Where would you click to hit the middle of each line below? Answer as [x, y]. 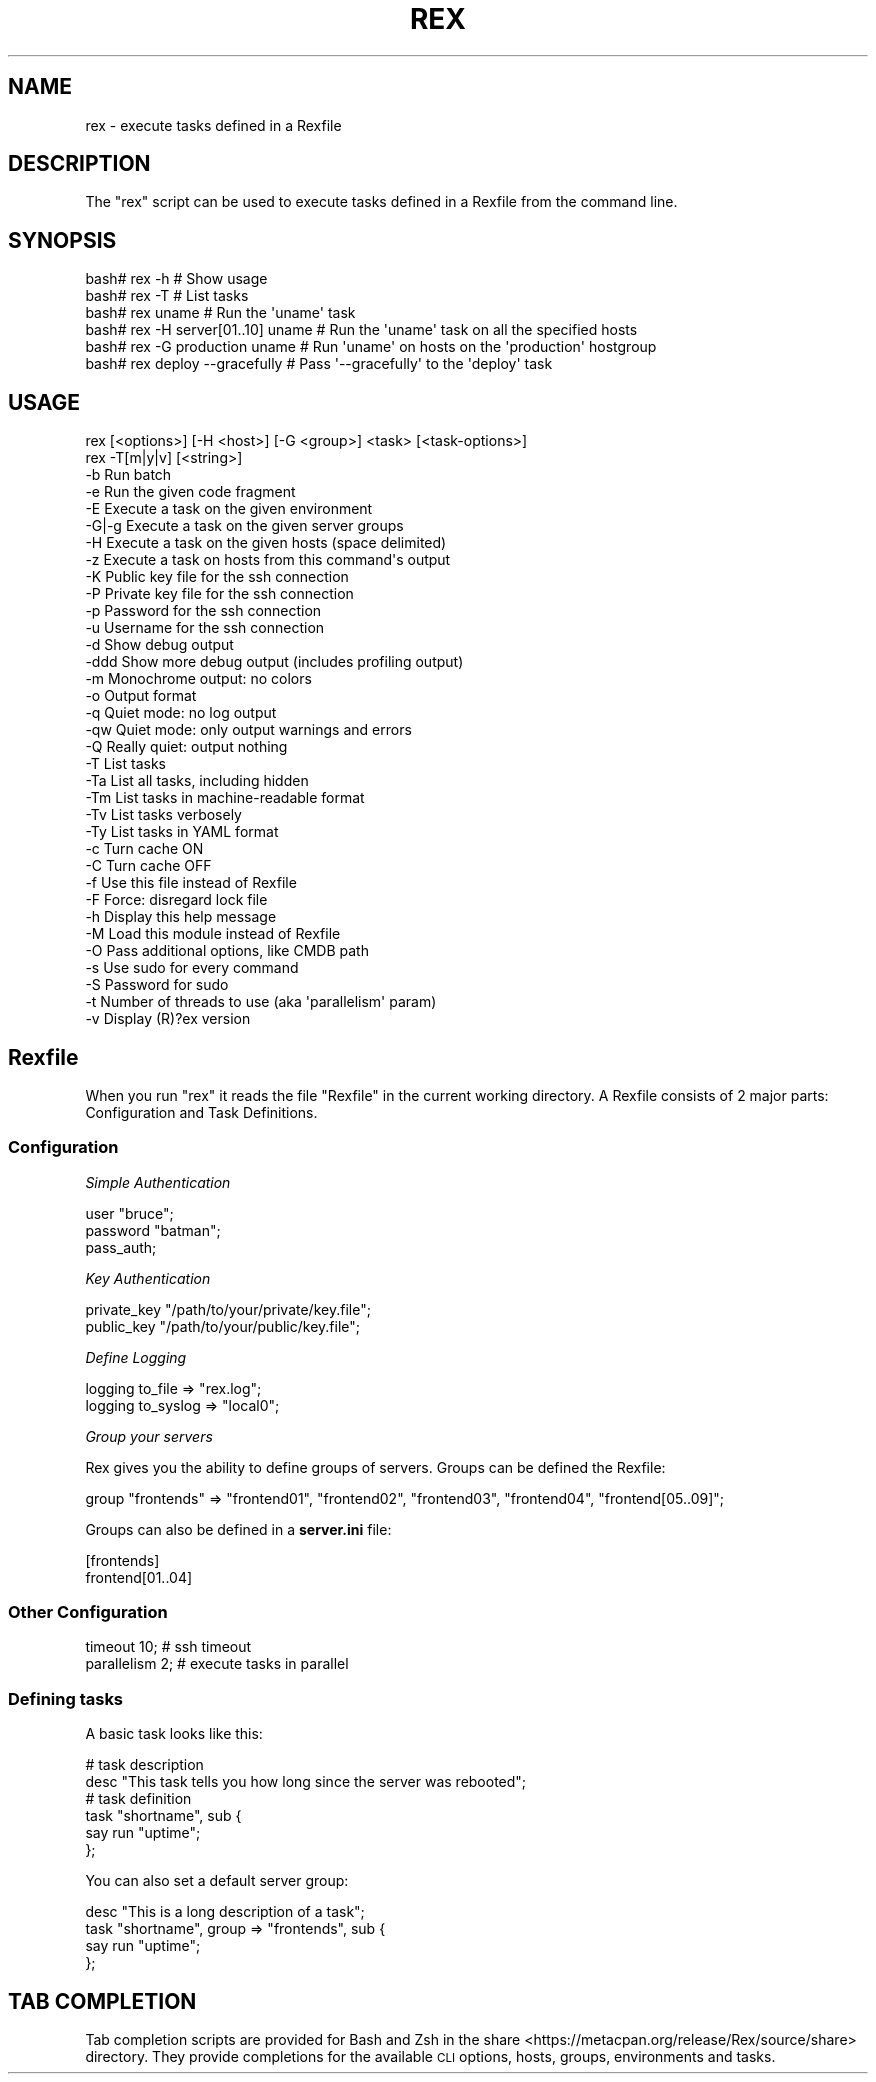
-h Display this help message [181, 917]
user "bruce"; [129, 1213]
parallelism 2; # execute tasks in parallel [217, 1664]
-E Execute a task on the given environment [229, 509]
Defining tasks [66, 1698]
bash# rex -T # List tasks [167, 296]
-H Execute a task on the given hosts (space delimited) [266, 543]
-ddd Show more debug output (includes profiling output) [274, 662]
